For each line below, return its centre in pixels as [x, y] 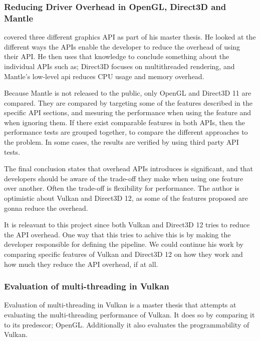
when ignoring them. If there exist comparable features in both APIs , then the [124, 122]
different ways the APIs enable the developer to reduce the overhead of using [122, 46]
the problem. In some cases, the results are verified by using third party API [121, 142]
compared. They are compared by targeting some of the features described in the [128, 102]
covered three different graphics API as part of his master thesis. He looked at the [130, 37]
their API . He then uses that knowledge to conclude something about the [117, 56]
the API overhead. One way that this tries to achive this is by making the [117, 234]
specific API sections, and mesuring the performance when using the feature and [128, 112]
